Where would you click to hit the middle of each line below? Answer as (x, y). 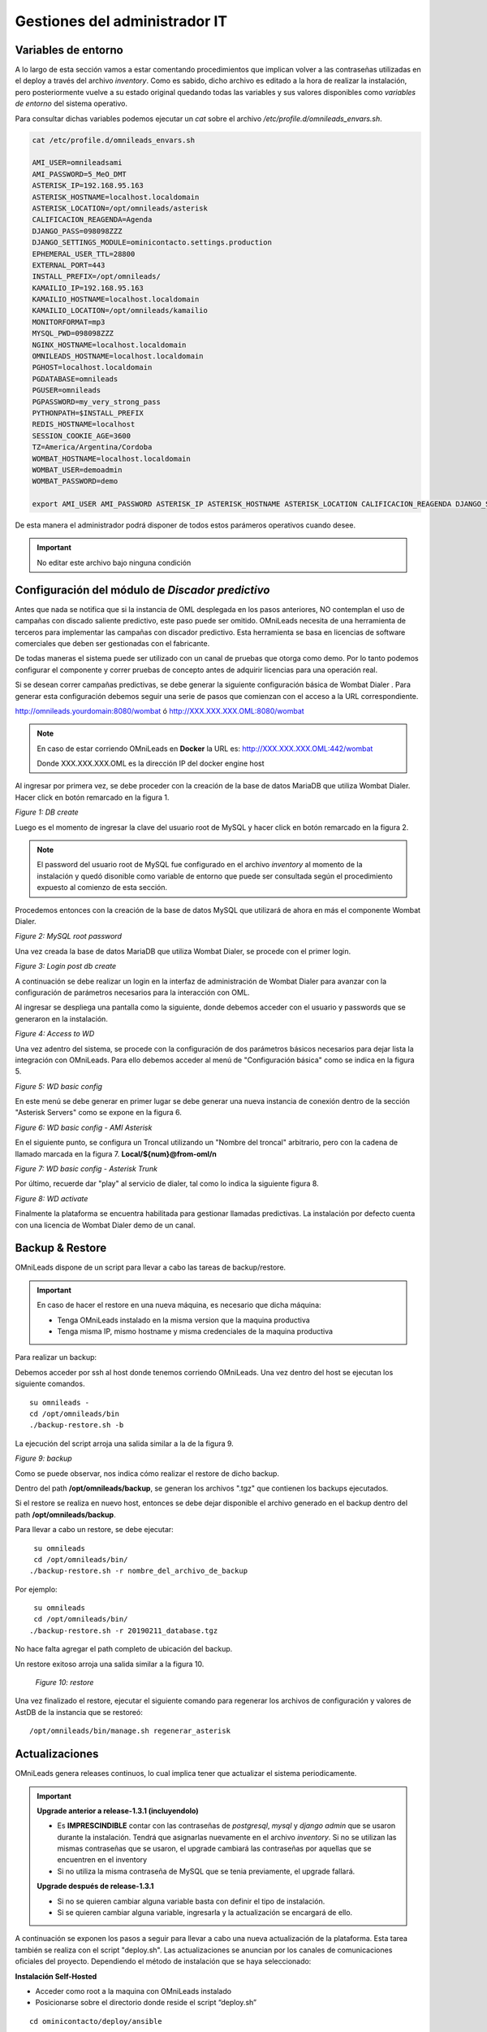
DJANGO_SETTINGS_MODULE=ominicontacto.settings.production (152, 243)
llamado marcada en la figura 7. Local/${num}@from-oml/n (116, 1153)
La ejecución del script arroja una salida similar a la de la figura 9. (125, 1444)
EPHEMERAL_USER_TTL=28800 (84, 254)
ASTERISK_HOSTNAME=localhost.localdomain (116, 197)
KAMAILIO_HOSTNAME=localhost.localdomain (116, 300)
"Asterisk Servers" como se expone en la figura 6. (99, 1113)
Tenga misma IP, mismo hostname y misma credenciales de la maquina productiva (195, 1331)
